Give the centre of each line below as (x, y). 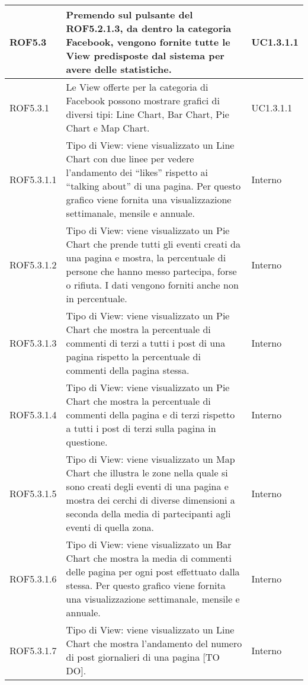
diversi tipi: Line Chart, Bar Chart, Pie (147, 114)
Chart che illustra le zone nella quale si (147, 473)
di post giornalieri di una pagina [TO (143, 657)
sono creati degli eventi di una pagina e (147, 486)
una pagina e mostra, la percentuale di (146, 257)
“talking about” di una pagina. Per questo (153, 186)
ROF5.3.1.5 (33, 493)
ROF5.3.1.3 (33, 343)
